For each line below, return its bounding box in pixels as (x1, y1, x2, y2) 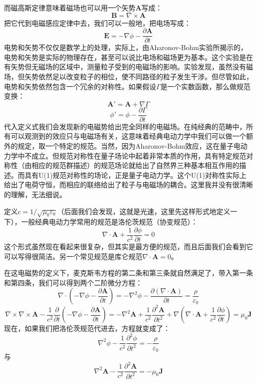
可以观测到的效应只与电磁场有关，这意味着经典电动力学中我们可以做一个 (10, 131, 246, 141)
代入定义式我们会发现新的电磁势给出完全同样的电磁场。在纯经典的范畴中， (4, 121, 246, 131)
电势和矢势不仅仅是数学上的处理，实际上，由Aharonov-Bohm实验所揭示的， (4, 42, 248, 53)
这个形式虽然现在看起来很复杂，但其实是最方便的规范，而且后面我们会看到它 (4, 241, 253, 252)
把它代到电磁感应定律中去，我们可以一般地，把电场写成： (4, 17, 191, 28)
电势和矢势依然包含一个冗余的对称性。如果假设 (4, 81, 156, 91)
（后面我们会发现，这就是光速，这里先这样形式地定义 (57, 206, 230, 216)
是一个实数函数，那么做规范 (160, 81, 251, 91)
